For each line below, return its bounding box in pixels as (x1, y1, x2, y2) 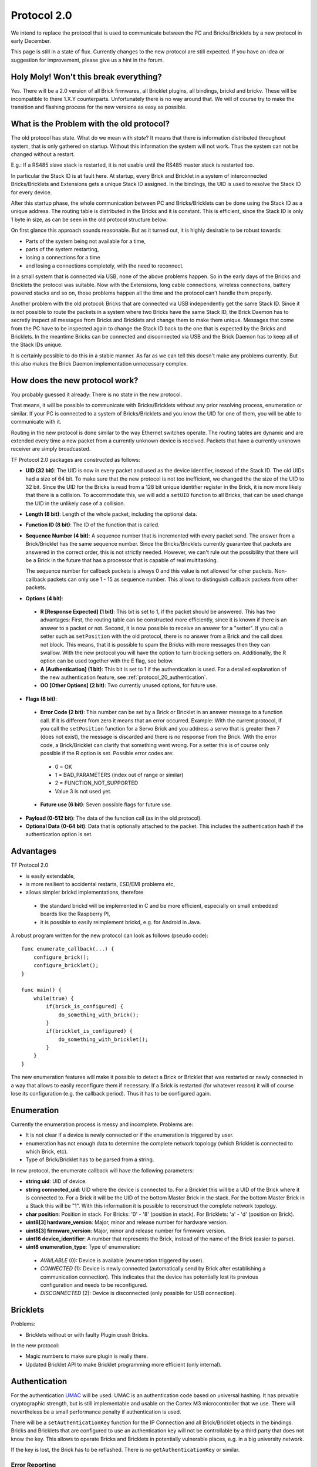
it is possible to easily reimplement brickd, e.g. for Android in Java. (40, 918, 202, 925)
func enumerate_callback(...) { (21, 945, 114, 952)
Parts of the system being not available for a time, (25, 238, 146, 245)
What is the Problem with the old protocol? (11, 119, 170, 129)
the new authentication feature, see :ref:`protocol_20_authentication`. (40, 674, 208, 681)
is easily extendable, (25, 872, 76, 880)
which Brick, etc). (25, 1148, 68, 1155)
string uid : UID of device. (25, 1178, 87, 1185)
